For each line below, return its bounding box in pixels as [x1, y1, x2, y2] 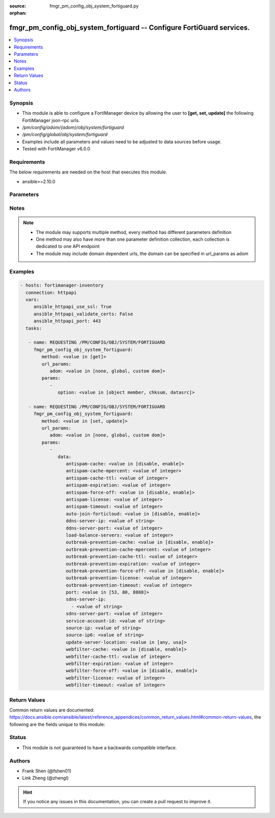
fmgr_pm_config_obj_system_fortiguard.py [49, 3, 139, 9]
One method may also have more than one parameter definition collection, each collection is [36, 236, 230, 242]
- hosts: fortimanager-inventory [20, 283, 104, 288]
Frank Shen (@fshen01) [22, 768, 71, 774]
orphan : [9, 10, 27, 16]
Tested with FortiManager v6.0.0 [22, 146, 91, 152]
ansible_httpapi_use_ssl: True [33, 304, 112, 310]
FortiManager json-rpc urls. [22, 117, 80, 123]
